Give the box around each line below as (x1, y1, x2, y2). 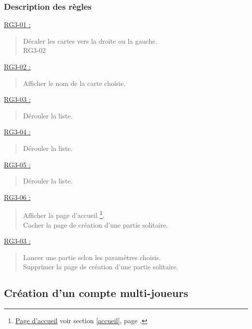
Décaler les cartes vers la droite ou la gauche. (23, 35, 157, 46)
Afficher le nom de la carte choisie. (23, 78, 126, 88)
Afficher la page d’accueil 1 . (23, 209, 105, 220)
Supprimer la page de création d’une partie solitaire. (23, 262, 178, 272)
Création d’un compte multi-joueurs (4, 285, 189, 300)
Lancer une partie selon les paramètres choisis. (23, 252, 161, 262)
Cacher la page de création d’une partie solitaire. (23, 219, 168, 230)
